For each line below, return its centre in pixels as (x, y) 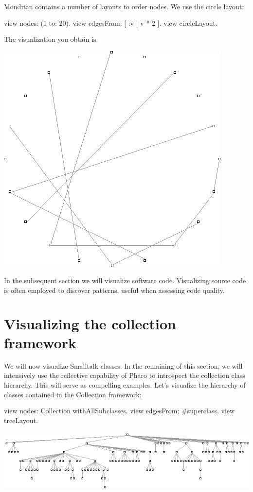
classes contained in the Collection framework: (73, 394)
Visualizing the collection (90, 323)
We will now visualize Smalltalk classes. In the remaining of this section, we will (123, 365)
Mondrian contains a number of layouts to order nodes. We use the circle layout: (124, 6)
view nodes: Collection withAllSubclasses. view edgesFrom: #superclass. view (119, 411)
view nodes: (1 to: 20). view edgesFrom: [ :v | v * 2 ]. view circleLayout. (111, 23)
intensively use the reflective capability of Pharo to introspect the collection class (125, 375)
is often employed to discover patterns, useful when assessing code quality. (114, 290)
